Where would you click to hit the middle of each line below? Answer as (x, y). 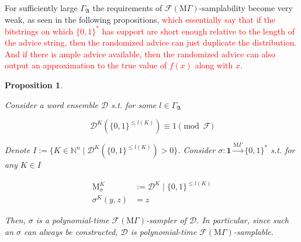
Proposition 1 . (34, 85)
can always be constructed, (71, 231)
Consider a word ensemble (51, 104)
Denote (18, 150)
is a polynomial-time (72, 220)
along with (214, 65)
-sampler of (166, 220)
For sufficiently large (41, 8)
